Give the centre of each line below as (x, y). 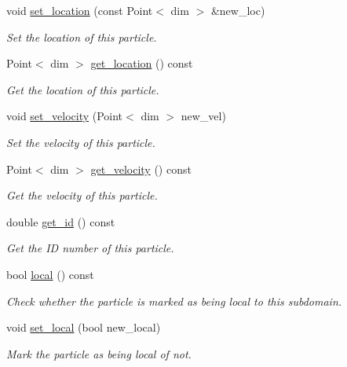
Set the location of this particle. (82, 37)
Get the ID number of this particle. (90, 248)
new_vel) (203, 116)
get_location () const (142, 63)
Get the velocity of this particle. (82, 195)
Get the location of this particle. (83, 89)
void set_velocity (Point (65, 116)
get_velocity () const (141, 169)
